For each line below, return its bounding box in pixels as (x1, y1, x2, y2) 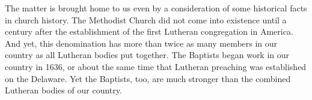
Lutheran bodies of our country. (5, 84, 122, 96)
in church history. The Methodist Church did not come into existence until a (5, 13, 287, 26)
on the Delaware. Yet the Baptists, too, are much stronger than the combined (5, 72, 291, 84)
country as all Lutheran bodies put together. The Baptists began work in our (5, 49, 290, 61)
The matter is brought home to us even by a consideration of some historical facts (5, 2, 307, 14)
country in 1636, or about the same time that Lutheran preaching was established (5, 60, 307, 72)
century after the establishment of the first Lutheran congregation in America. (5, 25, 293, 38)
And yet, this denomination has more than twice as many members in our (5, 37, 278, 49)
